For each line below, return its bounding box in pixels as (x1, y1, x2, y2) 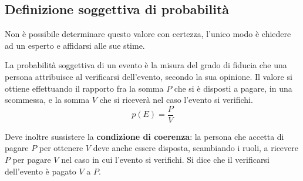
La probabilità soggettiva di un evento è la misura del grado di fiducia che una (5, 59, 287, 71)
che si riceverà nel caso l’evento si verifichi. (99, 93, 253, 106)
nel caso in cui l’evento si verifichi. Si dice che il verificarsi (61, 153, 270, 166)
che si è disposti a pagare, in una (174, 82, 292, 94)
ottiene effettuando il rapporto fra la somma (5, 82, 164, 94)
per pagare (12, 153, 51, 166)
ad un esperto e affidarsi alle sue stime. (5, 39, 145, 51)
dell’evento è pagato (5, 165, 76, 177)
